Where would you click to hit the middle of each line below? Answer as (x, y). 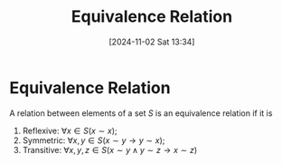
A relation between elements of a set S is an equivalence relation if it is (141, 113)
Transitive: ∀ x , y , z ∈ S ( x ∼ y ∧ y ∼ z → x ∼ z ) (110, 150)
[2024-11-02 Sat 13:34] (152, 42)
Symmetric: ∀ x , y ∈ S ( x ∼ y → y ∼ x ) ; (94, 140)
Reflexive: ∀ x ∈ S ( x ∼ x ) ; (70, 130)
